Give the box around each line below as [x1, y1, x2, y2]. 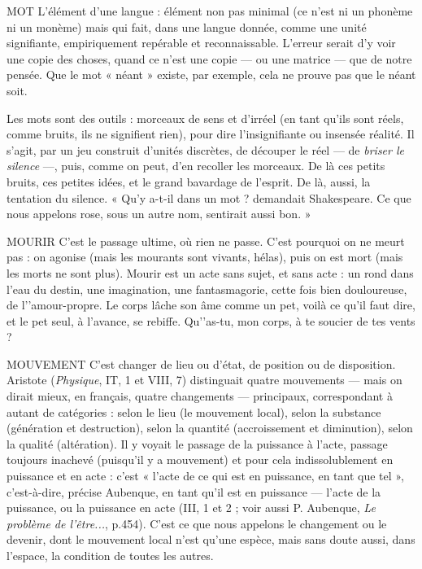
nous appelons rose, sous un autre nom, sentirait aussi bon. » [7, 205, 311, 222]
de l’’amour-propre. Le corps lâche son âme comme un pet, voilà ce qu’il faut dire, [7, 296, 415, 313]
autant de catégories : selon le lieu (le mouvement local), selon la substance [7, 403, 381, 420]
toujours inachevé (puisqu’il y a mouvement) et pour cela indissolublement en [7, 451, 394, 468]
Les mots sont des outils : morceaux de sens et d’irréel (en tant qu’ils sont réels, [7, 109, 404, 126]
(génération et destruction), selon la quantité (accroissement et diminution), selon [7, 419, 413, 436]
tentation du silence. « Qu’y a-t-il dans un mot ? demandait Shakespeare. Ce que [7, 189, 411, 206]
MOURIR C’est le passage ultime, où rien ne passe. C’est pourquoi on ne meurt [7, 232, 405, 249]
